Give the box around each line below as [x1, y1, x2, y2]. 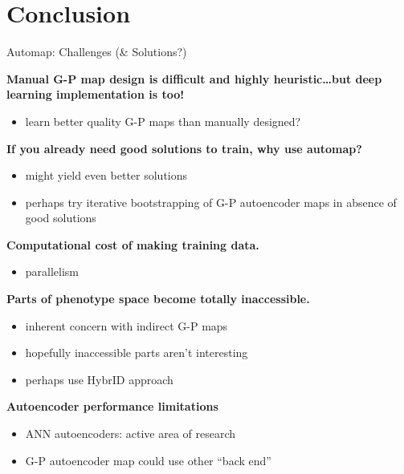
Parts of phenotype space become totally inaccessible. [6, 290, 310, 307]
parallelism [25, 263, 80, 280]
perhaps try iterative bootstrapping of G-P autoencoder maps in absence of [25, 193, 397, 210]
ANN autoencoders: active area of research [25, 425, 236, 442]
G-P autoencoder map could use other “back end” [25, 452, 271, 468]
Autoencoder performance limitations [6, 398, 218, 415]
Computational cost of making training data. [6, 236, 259, 253]
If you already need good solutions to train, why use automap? [6, 140, 362, 156]
